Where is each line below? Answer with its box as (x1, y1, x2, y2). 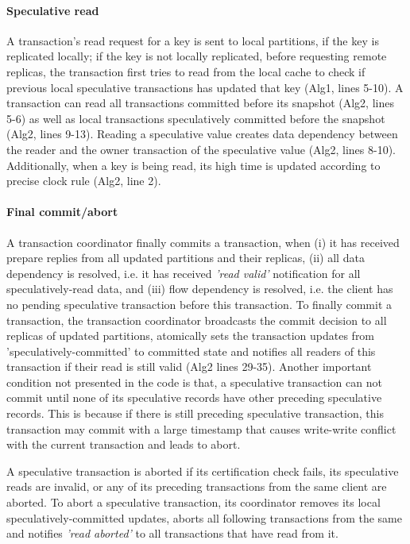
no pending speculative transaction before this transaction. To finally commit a (6, 295, 393, 312)
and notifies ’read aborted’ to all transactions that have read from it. (6, 525, 338, 542)
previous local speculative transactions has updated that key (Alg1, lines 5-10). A (6, 79, 404, 95)
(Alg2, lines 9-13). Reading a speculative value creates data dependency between (6, 125, 398, 142)
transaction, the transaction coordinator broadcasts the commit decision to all (6, 311, 387, 328)
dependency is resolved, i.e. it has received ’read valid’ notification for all (6, 264, 361, 281)
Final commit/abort (6, 203, 118, 220)
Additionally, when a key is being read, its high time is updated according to (6, 156, 381, 173)
